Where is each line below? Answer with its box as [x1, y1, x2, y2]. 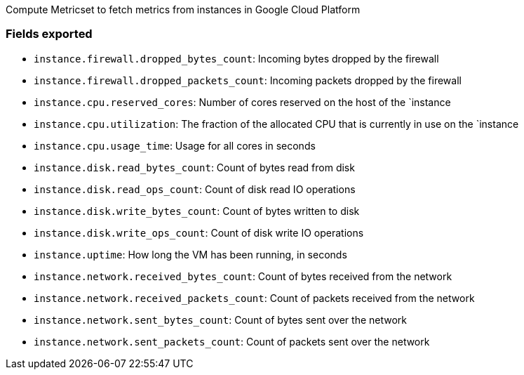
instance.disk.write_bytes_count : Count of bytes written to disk [34, 204, 360, 217]
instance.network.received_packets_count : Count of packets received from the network [34, 291, 475, 304]
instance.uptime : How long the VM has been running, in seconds [34, 248, 347, 261]
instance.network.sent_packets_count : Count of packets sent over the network [34, 335, 430, 348]
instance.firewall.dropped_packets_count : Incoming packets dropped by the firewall [34, 74, 462, 86]
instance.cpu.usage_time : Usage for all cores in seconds [34, 139, 316, 152]
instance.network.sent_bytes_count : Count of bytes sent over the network [34, 313, 408, 326]
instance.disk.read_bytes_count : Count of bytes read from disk [34, 161, 355, 173]
